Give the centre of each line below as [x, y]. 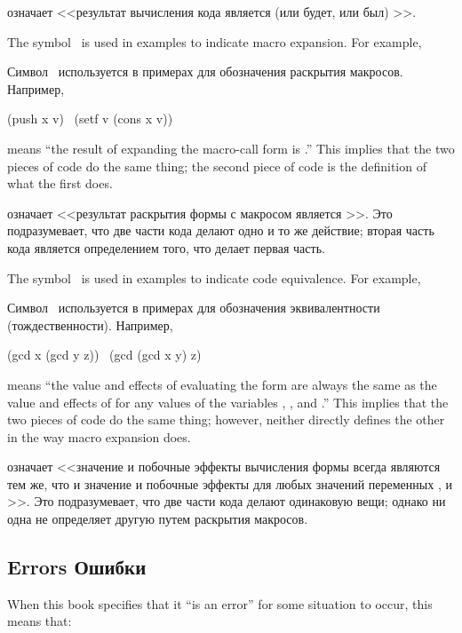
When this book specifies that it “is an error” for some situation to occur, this [220, 603]
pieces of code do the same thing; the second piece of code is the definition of [217, 166]
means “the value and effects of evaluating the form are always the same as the [222, 384]
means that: [40, 621]
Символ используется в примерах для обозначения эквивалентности [194, 308]
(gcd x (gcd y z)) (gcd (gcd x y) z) [104, 355]
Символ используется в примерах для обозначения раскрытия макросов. [205, 71]
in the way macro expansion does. [99, 436]
